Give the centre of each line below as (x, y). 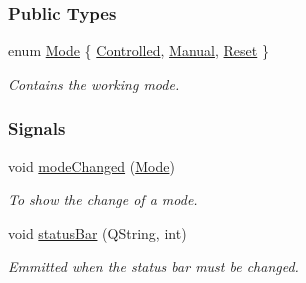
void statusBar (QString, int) (97, 232)
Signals (37, 128)
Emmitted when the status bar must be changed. (153, 266)
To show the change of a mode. (103, 199)
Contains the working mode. (94, 83)
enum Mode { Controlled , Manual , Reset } (138, 50)
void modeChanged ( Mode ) (91, 165)
